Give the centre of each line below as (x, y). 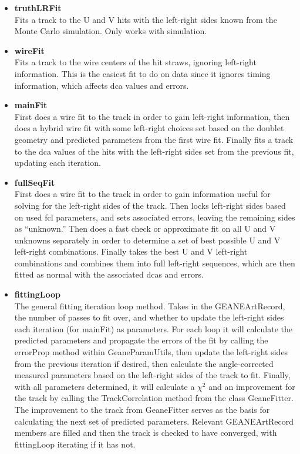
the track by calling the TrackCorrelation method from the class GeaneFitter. (154, 398)
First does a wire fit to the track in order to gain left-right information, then (152, 116)
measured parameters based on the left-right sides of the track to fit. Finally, (152, 375)
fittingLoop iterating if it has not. (75, 444)
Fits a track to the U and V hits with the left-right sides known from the (146, 19)
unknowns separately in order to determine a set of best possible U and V (147, 240)
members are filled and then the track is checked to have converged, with (146, 433)
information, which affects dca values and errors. (102, 85)
